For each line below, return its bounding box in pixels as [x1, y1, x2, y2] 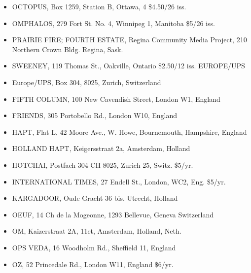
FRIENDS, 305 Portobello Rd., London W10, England [12, 110, 177, 121]
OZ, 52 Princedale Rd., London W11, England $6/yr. [12, 259, 174, 269]
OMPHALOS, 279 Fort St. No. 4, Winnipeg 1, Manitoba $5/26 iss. [12, 18, 215, 28]
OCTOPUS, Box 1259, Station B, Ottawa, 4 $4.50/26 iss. [12, 1, 186, 11]
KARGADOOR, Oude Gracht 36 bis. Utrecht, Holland [12, 193, 178, 203]
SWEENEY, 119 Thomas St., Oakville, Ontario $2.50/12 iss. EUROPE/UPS [12, 61, 245, 71]
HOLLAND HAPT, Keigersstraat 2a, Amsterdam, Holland [12, 143, 190, 153]
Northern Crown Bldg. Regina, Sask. [12, 44, 123, 54]
